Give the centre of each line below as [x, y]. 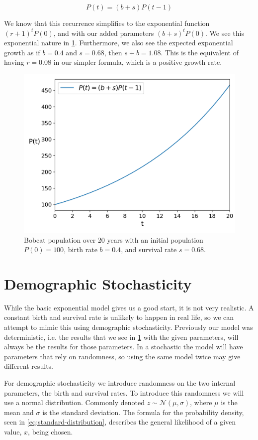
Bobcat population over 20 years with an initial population [114, 239]
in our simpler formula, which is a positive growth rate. [138, 62]
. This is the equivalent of [200, 52]
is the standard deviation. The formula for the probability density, [143, 412]
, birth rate [81, 249]
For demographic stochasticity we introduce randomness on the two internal [120, 383]
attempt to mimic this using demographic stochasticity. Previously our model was [129, 327]
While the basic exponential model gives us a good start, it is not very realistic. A [129, 307]
